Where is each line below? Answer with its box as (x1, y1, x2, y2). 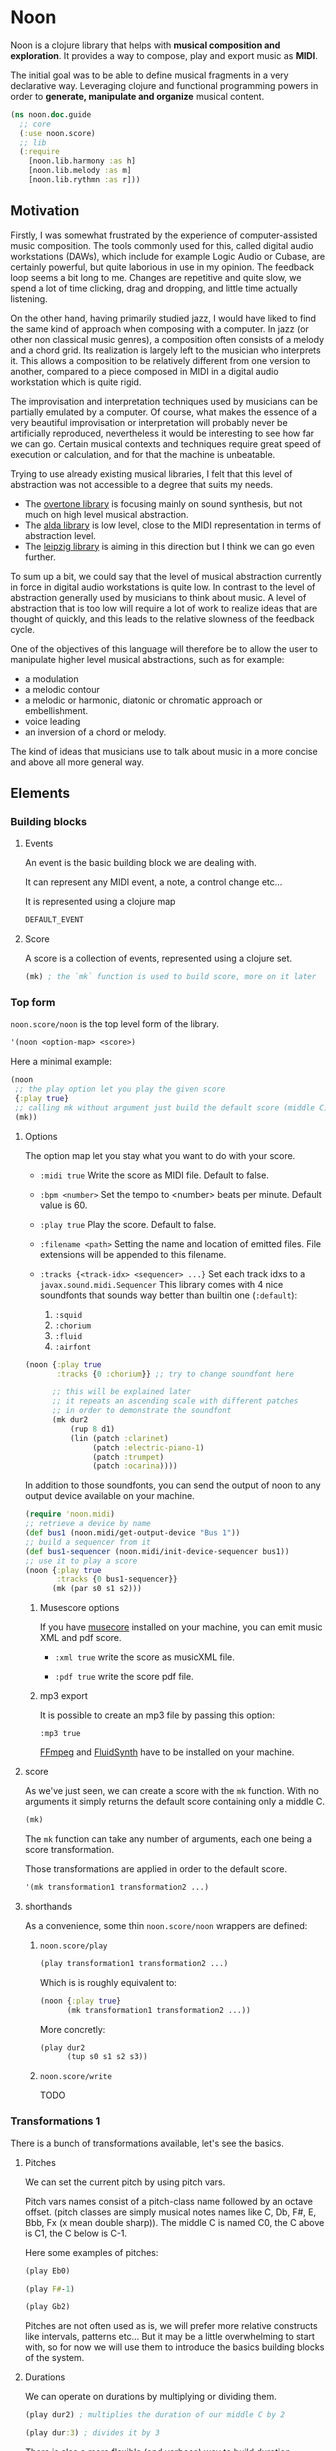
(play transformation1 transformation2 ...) (39, 1958, 229, 1968)
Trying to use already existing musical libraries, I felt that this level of (10, 467, 293, 480)
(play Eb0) (24, 2266, 71, 2276)
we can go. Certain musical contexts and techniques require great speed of (10, 437, 322, 450)
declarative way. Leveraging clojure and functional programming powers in (10, 79, 319, 91)
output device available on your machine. (24, 1490, 195, 1502)
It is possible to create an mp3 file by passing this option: (39, 1709, 275, 1721)
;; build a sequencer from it (24, 1537, 152, 1547)
